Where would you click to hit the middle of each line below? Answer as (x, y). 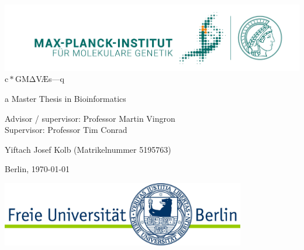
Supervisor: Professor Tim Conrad (66, 130)
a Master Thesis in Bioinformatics (65, 98)
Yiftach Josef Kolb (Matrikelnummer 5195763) (88, 149)
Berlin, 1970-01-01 (37, 169)
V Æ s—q (50, 79)
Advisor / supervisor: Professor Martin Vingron (90, 118)
